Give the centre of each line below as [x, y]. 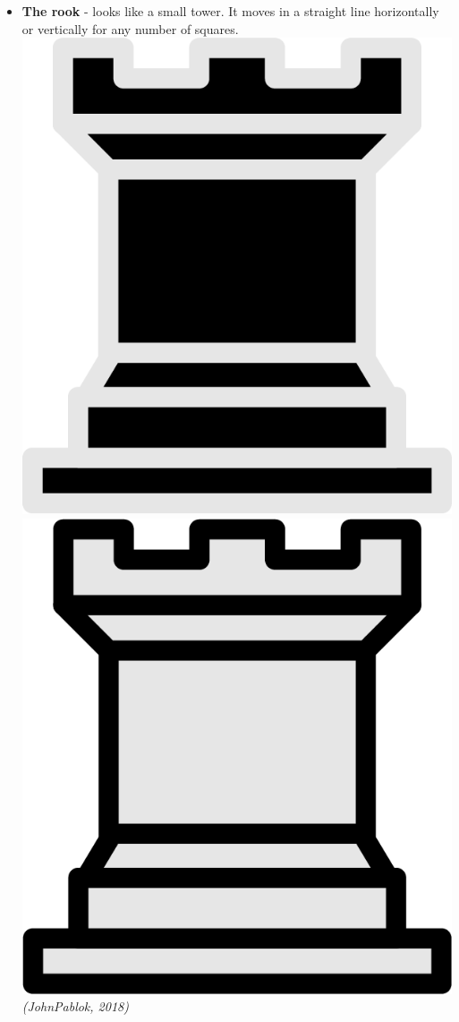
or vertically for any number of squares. [130, 28]
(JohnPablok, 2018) [75, 1006]
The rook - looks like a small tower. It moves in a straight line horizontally [230, 11]
